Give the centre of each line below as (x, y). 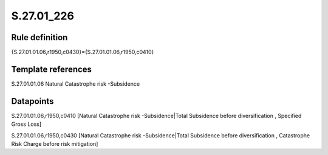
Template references (52, 69)
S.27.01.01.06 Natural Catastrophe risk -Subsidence (75, 84)
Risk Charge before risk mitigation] (55, 144)
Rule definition (39, 37)
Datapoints (32, 101)
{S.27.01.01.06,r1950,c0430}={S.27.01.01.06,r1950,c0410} (83, 52)
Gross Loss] (26, 124)
